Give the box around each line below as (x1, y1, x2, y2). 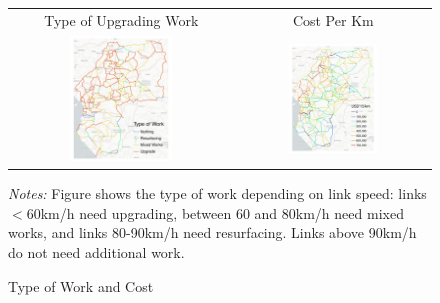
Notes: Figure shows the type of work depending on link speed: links (8, 183, 427, 204)
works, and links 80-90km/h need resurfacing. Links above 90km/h (8, 222, 417, 243)
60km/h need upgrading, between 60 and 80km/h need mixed (26, 202, 404, 223)
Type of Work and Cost (8, 275, 154, 296)
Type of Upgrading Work (44, 9, 199, 30)
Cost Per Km (292, 9, 374, 30)
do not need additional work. (8, 242, 185, 263)
